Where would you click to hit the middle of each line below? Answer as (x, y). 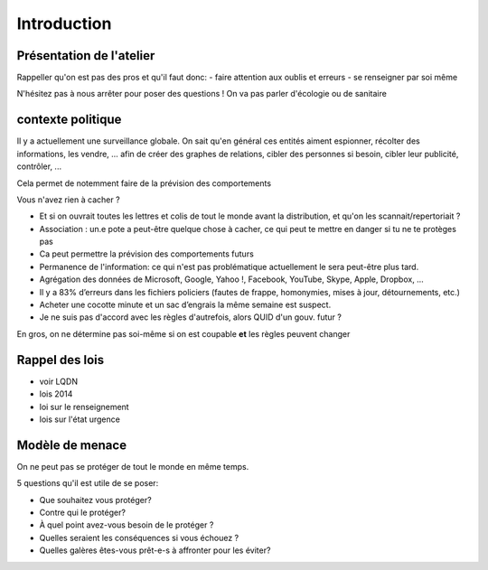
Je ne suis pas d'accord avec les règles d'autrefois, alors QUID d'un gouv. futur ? (191, 317)
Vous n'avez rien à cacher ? (69, 200)
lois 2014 (56, 394)
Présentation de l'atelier (86, 56)
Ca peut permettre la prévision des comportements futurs (147, 254)
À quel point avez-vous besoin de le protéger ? (127, 525)
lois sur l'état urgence (80, 419)
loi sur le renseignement (84, 406)
